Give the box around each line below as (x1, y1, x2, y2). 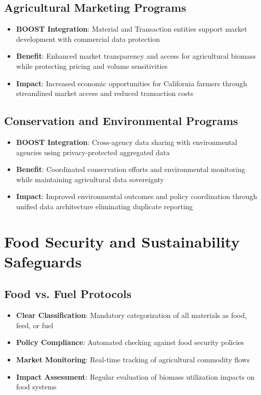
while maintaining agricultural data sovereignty (16, 174, 164, 184)
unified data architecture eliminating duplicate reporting (16, 201, 193, 211)
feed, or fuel (16, 319, 54, 330)
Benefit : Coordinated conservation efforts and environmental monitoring (16, 164, 245, 175)
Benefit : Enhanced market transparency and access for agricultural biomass (16, 51, 256, 61)
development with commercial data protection (16, 33, 160, 44)
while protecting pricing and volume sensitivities (16, 60, 168, 71)
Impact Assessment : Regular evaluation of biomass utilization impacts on (16, 371, 255, 382)
